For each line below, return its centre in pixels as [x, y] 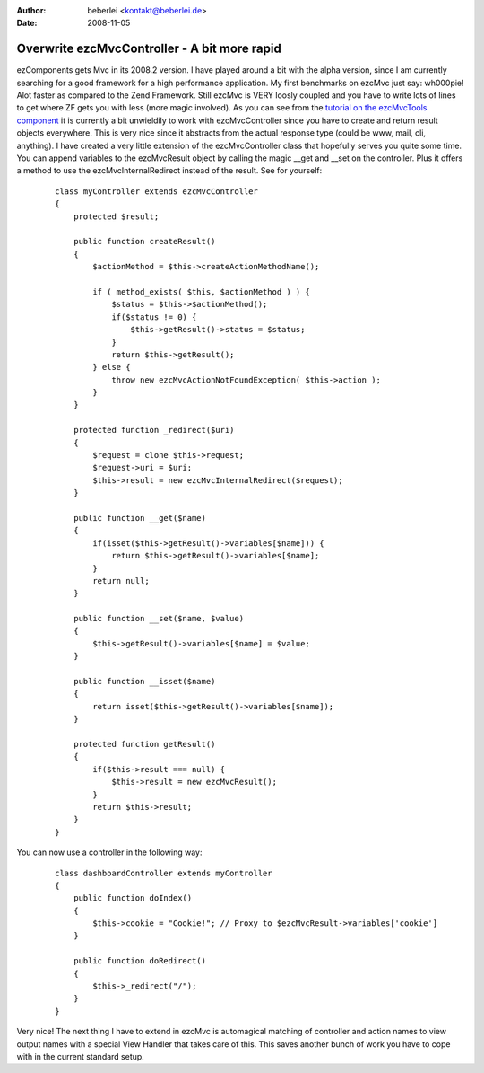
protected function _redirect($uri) [154, 430]
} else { [112, 367]
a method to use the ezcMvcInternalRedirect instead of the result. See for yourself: [169, 171]
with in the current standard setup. [81, 1056]
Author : [31, 10]
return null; [121, 580]
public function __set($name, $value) [159, 619]
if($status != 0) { [154, 317]
